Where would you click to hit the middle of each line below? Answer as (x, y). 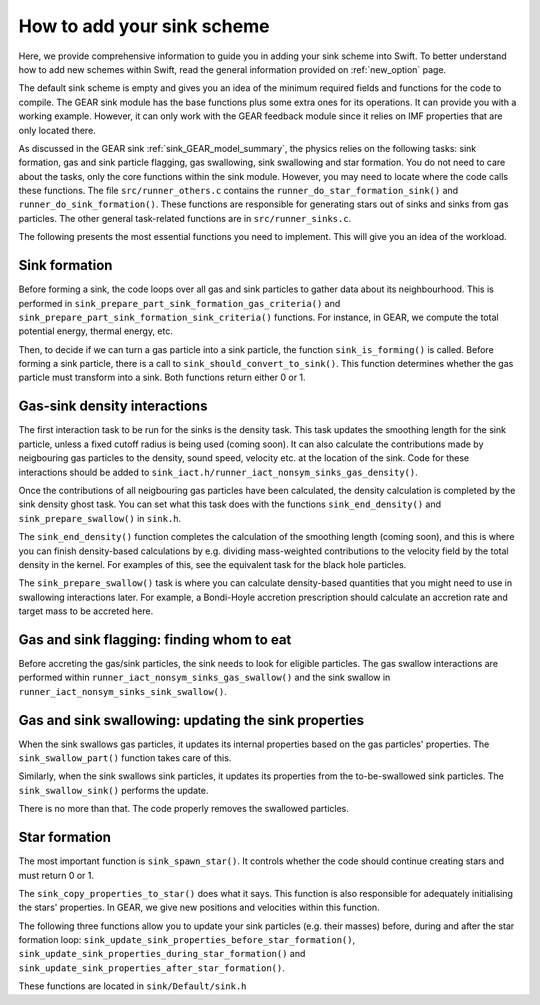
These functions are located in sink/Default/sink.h (132, 986)
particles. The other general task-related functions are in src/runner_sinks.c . (185, 218)
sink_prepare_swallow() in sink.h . (100, 518)
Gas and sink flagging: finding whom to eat (155, 639)
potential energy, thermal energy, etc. (96, 331)
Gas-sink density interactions (113, 406)
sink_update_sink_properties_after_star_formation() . (151, 967)
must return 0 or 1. (56, 875)
